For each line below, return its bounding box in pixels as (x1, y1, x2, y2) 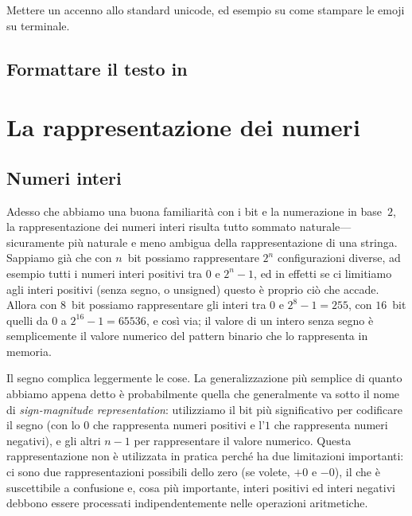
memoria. (6, 342, 52, 359)
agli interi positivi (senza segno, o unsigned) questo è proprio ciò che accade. (6, 280, 379, 297)
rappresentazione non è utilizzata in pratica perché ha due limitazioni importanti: (6, 448, 404, 464)
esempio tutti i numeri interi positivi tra (6, 264, 203, 281)
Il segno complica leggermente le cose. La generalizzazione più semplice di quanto (6, 369, 402, 386)
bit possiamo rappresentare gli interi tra (72, 296, 266, 313)
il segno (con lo (6, 416, 80, 433)
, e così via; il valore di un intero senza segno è (146, 311, 374, 328)
